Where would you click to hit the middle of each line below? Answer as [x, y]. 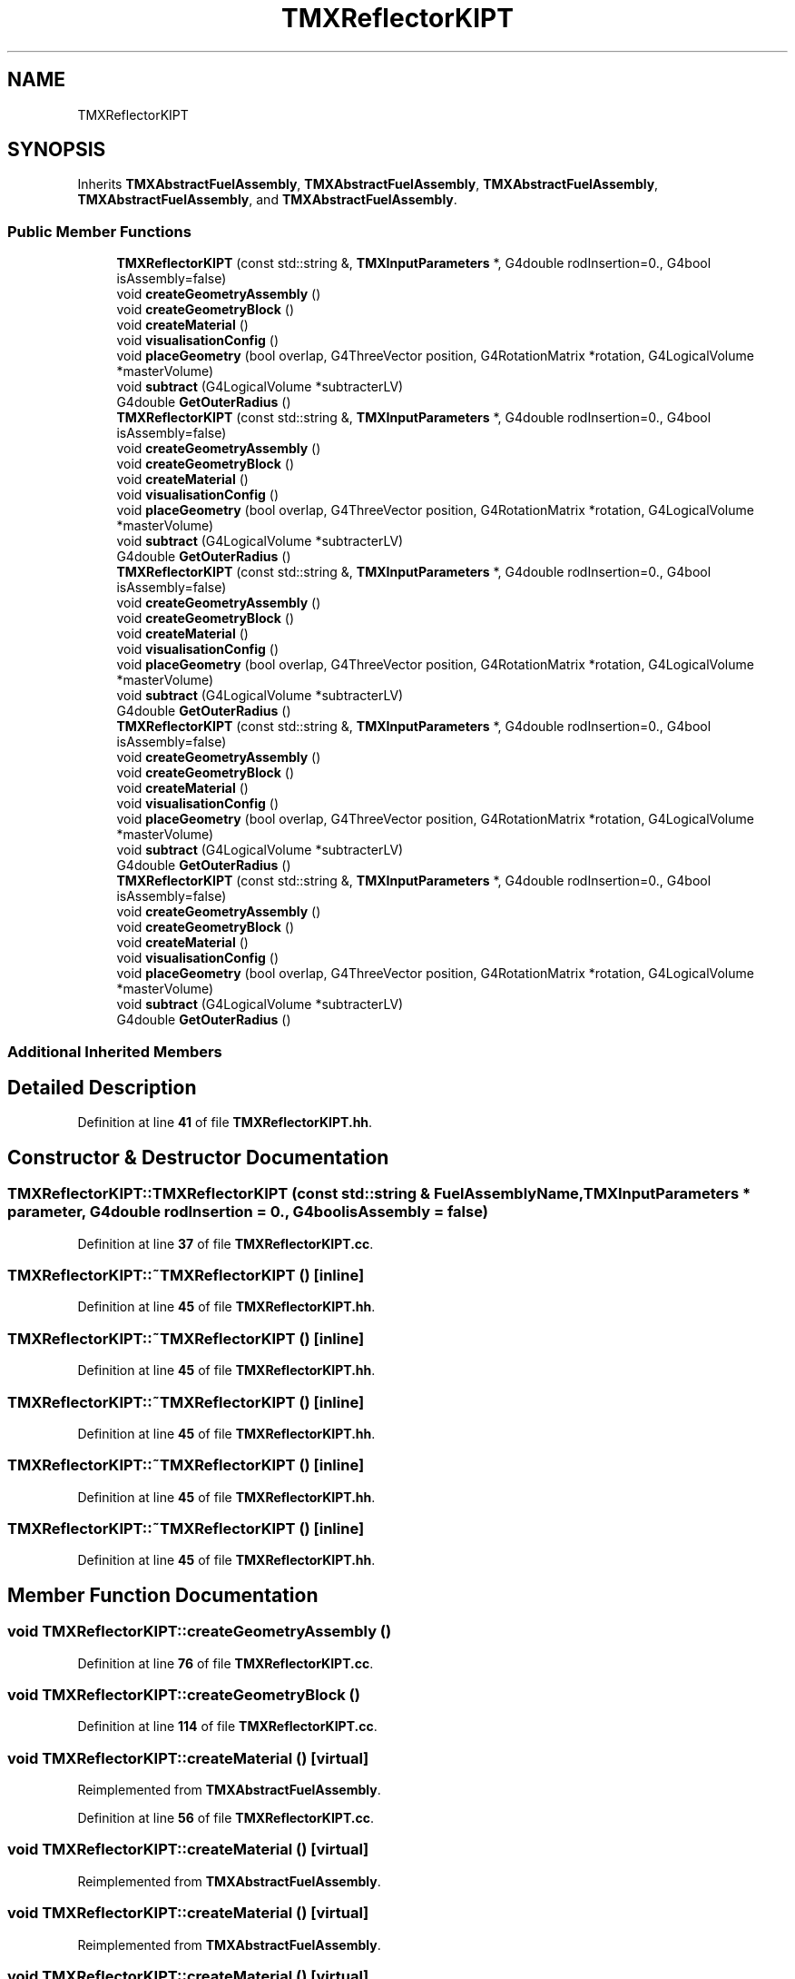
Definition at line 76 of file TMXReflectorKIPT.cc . [226, 1663]
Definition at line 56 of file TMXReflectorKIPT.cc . [226, 1818]
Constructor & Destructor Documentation [198, 1157]
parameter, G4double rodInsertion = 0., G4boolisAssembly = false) [248, 1212]
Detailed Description [102, 1087]
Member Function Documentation [163, 1595]
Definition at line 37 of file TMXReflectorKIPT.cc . [226, 1243]
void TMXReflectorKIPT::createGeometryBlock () [184, 1694]
